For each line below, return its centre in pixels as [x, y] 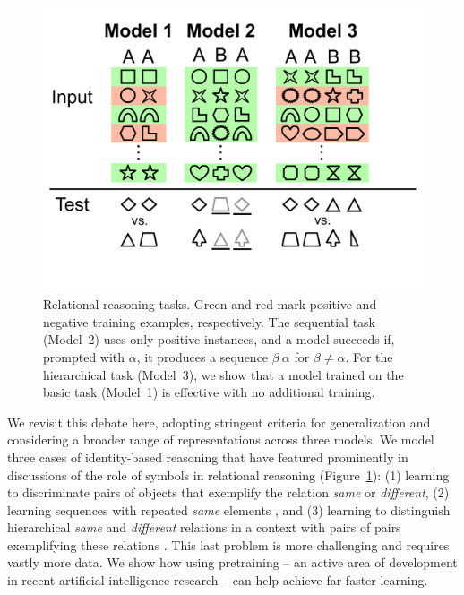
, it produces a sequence [202, 356]
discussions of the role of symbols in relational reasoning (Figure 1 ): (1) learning [228, 474]
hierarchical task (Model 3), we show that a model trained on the [223, 374]
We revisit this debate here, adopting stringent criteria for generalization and [219, 422]
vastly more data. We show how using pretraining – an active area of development [232, 562]
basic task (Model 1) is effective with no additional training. [209, 392]
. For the [369, 356]
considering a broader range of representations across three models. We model [221, 440]
